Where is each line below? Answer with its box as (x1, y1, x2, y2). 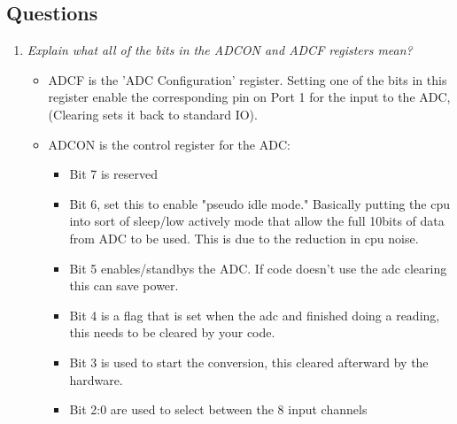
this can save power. (69, 276, 179, 295)
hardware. (69, 370, 123, 389)
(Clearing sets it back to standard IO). (48, 104, 258, 123)
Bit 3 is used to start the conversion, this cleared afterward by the (69, 352, 429, 371)
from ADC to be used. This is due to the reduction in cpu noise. (69, 228, 419, 247)
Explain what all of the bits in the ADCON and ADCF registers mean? (27, 41, 413, 59)
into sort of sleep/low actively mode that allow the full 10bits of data (69, 212, 445, 230)
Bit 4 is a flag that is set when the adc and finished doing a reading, (69, 305, 440, 324)
